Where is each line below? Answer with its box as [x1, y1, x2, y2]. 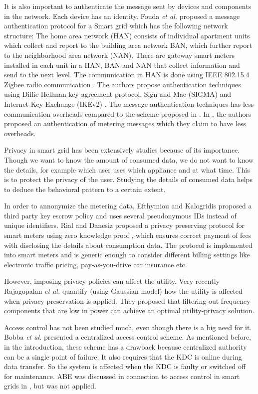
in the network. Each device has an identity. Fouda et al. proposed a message [4, 10, 240, 21]
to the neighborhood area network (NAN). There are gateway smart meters [4, 49, 235, 60]
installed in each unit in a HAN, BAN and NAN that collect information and [4, 59, 240, 70]
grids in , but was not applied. [4, 381, 96, 391]
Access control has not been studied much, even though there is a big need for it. [4, 322, 252, 332]
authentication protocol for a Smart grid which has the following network [4, 20, 228, 31]
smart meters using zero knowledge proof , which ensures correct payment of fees [4, 230, 252, 240]
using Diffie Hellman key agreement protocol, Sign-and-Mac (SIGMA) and [4, 89, 232, 99]
